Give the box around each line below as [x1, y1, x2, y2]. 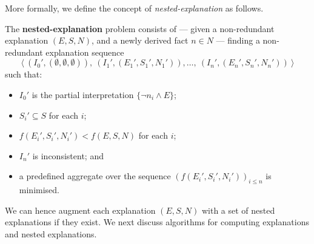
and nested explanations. [5, 227, 97, 240]
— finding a [216, 34, 260, 47]
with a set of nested [201, 203, 275, 216]
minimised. [19, 183, 59, 196]
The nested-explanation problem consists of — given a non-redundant [5, 22, 275, 35]
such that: [5, 68, 42, 81]
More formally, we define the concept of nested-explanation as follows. [5, 2, 264, 14]
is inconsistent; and [32, 149, 104, 162]
